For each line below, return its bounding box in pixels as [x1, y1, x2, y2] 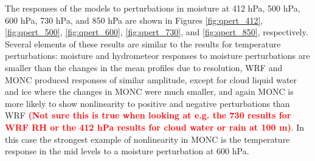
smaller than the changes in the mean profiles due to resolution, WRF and [5, 61, 283, 74]
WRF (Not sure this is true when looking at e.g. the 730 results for [5, 109, 291, 122]
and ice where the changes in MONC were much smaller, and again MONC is [5, 85, 294, 98]
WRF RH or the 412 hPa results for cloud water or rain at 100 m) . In [5, 120, 305, 133]
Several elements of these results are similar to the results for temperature [5, 37, 281, 50]
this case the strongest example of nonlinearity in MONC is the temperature [5, 132, 290, 145]
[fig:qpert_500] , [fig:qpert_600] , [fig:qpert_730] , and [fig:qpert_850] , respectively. [5, 26, 308, 38]
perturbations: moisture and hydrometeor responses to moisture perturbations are [5, 49, 310, 62]
